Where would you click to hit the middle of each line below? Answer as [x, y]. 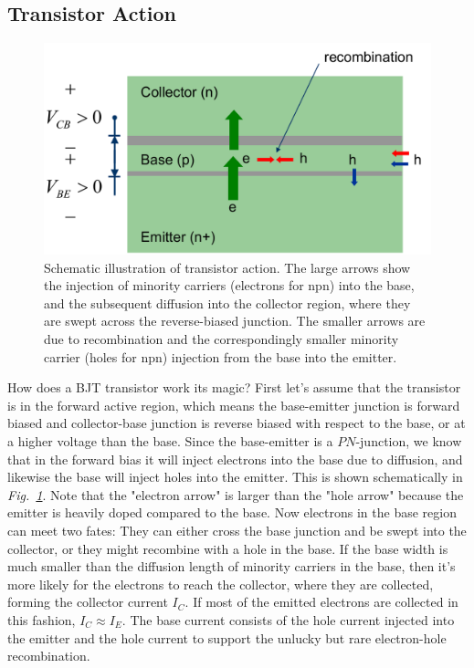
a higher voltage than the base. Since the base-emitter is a [170, 441]
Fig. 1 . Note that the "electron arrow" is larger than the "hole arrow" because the [236, 494]
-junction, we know [409, 441]
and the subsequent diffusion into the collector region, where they [227, 303]
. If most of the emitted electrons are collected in [321, 602]
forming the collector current [88, 602]
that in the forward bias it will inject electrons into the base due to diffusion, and [235, 459]
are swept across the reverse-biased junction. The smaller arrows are [235, 321]
